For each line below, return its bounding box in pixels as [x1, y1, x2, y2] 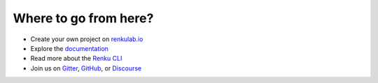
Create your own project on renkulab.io [30, 35, 143, 43]
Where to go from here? [13, 10, 154, 26]
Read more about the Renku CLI [30, 54, 122, 63]
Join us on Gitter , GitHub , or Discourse [30, 63, 142, 73]
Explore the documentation [30, 44, 108, 52]
